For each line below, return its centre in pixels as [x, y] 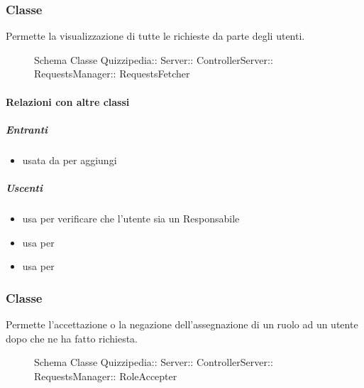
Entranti [27, 129]
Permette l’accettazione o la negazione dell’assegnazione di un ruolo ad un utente [182, 324]
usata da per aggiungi [70, 160]
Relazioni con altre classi [68, 101]
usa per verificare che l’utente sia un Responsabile [131, 218]
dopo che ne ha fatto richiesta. [72, 338]
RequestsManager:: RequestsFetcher [112, 74]
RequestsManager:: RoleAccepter [106, 376]
